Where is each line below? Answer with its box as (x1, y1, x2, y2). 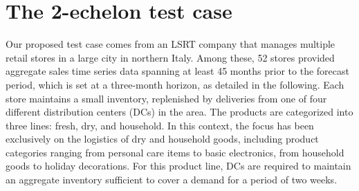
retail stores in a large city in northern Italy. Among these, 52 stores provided (6, 50, 335, 64)
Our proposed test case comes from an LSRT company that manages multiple (6, 37, 335, 51)
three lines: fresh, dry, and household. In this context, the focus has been (6, 118, 314, 132)
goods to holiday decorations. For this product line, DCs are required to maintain (6, 158, 351, 173)
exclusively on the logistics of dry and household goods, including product (6, 131, 319, 146)
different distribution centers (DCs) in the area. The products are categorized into (6, 104, 353, 119)
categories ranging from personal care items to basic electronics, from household (6, 145, 344, 159)
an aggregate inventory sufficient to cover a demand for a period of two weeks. (6, 172, 338, 187)
